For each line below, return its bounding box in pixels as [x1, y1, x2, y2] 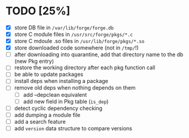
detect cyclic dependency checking [14, 105, 103, 112]
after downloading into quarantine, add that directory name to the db [14, 51, 184, 58]
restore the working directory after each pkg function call [14, 64, 156, 71]
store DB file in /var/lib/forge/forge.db [14, 24, 114, 31]
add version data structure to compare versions [14, 124, 133, 132]
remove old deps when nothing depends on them [14, 84, 136, 91]
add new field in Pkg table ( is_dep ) [23, 97, 109, 105]
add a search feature [14, 118, 66, 125]
